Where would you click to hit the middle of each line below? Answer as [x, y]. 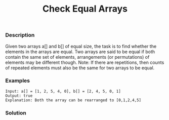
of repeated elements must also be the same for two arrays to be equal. [80, 68]
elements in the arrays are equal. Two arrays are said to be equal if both [80, 52]
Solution [16, 113]
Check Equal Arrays [85, 9]
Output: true [19, 96]
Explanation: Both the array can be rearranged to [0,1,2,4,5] [73, 100]
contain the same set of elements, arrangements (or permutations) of [77, 57]
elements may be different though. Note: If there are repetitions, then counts [85, 62]
